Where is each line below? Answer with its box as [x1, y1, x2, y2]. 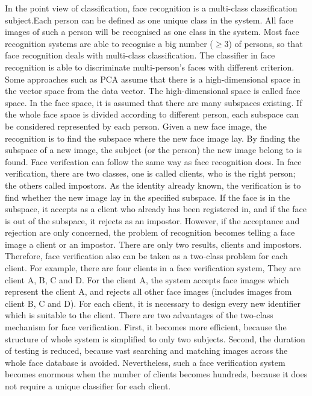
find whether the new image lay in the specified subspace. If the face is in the [5, 190, 290, 203]
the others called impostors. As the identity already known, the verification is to [5, 178, 301, 191]
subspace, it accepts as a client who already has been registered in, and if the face [5, 203, 307, 215]
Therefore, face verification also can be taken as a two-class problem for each [5, 250, 288, 262]
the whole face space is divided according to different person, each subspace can [5, 108, 299, 121]
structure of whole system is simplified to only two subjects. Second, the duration [5, 332, 305, 345]
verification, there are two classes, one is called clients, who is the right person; [5, 167, 296, 180]
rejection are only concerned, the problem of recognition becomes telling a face [5, 226, 295, 239]
